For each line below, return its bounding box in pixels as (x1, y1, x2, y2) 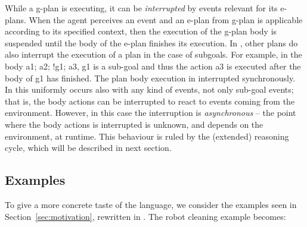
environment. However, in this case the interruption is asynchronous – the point (5, 106, 296, 119)
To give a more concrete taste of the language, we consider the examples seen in (5, 198, 297, 210)
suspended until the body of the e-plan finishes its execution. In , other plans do (5, 36, 298, 49)
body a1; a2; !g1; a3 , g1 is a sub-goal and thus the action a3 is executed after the (5, 59, 301, 72)
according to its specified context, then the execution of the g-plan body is (5, 25, 277, 37)
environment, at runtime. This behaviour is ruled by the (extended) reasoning (5, 130, 289, 142)
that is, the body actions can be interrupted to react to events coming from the (5, 94, 295, 107)
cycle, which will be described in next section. (5, 141, 172, 154)
